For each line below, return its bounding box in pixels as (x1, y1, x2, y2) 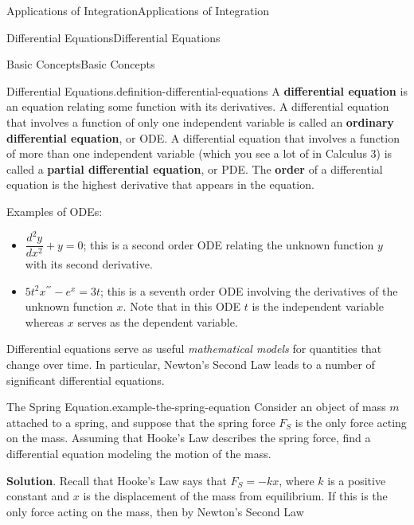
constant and (6, 488, 70, 504)
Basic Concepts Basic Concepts (6, 56, 155, 72)
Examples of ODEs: (6, 202, 103, 219)
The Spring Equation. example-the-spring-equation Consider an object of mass (6, 398, 386, 415)
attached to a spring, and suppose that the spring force (6, 413, 275, 430)
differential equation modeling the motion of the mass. (6, 445, 271, 462)
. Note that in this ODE (123, 298, 241, 315)
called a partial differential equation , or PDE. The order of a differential (6, 160, 383, 177)
